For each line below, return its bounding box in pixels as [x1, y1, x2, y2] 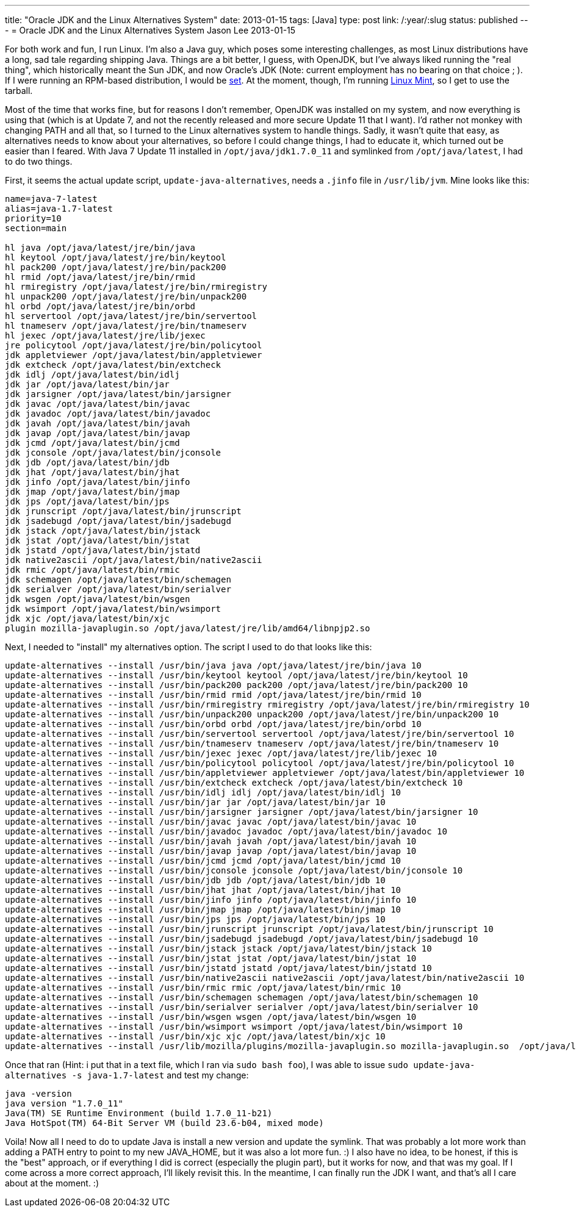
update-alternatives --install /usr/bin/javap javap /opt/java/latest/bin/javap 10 [5, 846, 417, 856]
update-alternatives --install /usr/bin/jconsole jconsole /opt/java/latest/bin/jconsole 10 [5, 866, 463, 875]
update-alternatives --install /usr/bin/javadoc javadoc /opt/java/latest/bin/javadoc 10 [5, 827, 447, 836]
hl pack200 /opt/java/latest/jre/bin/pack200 [5, 262, 226, 272]
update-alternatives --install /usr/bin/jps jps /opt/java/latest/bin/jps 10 [5, 914, 386, 924]
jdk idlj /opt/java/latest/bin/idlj [5, 370, 180, 379]
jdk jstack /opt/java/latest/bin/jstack [5, 526, 201, 536]
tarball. [5, 85, 33, 96]
